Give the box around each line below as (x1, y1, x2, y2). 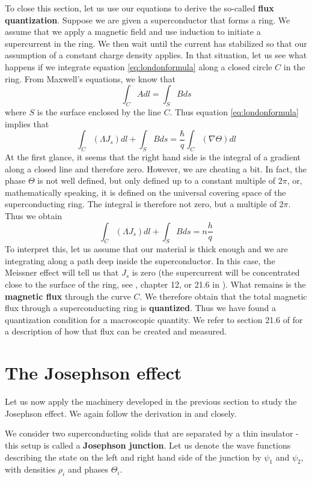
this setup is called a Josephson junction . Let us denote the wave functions (5, 438, 291, 451)
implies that (5, 117, 49, 130)
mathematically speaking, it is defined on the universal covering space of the (5, 186, 286, 198)
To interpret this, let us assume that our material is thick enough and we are (5, 243, 288, 255)
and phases (67, 463, 108, 476)
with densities (5, 463, 56, 476)
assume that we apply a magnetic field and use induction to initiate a (5, 25, 261, 38)
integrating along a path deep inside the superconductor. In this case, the (5, 254, 275, 267)
